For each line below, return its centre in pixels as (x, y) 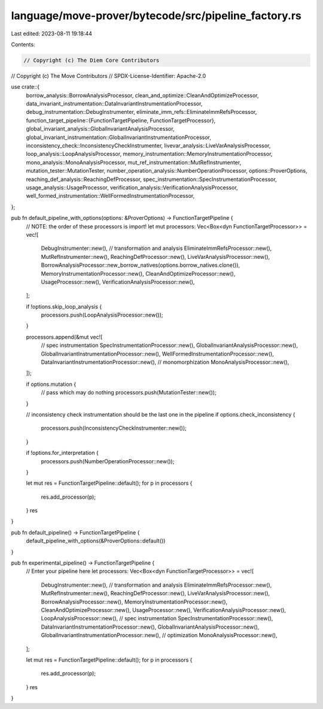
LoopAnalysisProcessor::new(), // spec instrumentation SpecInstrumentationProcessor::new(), (157, 619)
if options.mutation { (51, 384)
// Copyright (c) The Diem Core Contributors (92, 60)
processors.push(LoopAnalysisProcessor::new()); (102, 315)
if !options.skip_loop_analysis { (64, 306)
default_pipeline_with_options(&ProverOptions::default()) (96, 541)
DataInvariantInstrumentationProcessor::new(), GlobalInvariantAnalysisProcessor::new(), (150, 627)
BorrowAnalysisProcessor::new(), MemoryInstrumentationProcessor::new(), (134, 602)
